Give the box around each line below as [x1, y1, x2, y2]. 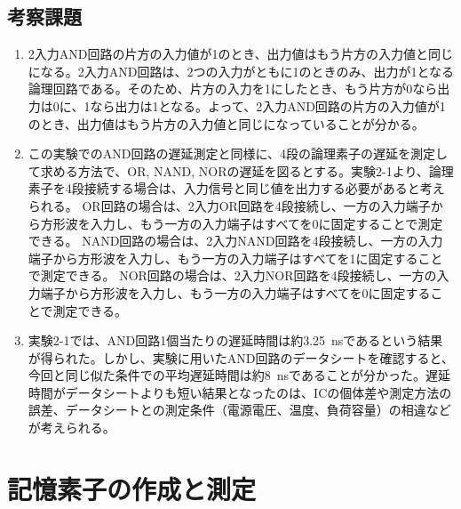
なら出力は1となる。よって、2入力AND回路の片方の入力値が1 [90, 96, 446, 115]
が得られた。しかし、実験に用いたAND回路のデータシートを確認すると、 [28, 348, 454, 367]
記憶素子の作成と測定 [7, 470, 257, 506]
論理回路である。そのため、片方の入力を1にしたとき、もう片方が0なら [28, 79, 438, 98]
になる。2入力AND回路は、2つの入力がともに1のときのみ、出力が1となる [28, 61, 455, 80]
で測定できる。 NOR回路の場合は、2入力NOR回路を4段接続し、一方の [28, 266, 437, 285]
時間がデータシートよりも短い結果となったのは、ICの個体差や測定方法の [28, 383, 452, 401]
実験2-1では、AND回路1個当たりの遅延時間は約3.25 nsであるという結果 [28, 331, 443, 350]
